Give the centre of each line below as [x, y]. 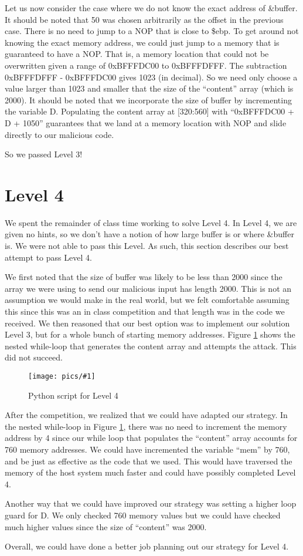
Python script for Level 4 [73, 395]
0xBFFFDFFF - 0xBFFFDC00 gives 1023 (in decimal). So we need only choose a [151, 77]
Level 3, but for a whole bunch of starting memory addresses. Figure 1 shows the [150, 334]
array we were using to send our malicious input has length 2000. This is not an [148, 288]
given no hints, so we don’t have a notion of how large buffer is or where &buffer [149, 234]
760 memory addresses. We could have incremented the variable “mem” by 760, [147, 449]
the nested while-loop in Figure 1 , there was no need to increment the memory [146, 426]
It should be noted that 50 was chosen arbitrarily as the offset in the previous [144, 19]
